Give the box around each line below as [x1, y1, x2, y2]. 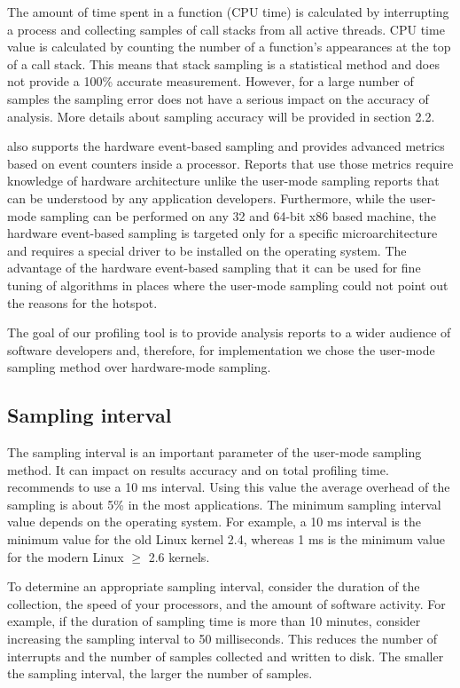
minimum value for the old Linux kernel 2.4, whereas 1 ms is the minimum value [7, 530, 446, 549]
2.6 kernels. [148, 547, 210, 565]
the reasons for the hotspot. [7, 293, 158, 312]
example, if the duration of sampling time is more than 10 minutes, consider [7, 612, 421, 630]
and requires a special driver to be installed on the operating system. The [7, 241, 407, 259]
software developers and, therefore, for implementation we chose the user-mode [7, 340, 435, 359]
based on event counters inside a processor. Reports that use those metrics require [7, 154, 454, 172]
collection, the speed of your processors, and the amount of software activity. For [7, 594, 446, 613]
